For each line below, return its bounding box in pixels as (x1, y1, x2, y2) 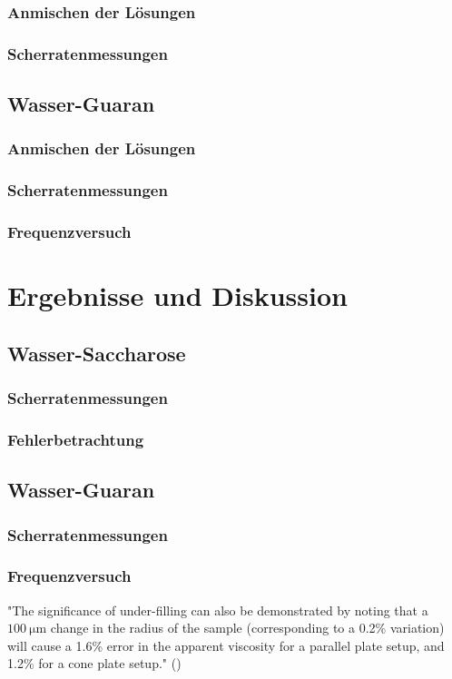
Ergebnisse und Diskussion (7, 277, 348, 314)
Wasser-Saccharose (7, 339, 186, 367)
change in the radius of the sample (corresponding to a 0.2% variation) (50, 618, 445, 637)
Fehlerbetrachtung (7, 428, 144, 450)
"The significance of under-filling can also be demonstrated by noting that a (7, 600, 428, 619)
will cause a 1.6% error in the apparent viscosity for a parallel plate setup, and (7, 635, 445, 654)
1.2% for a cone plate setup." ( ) (7, 654, 182, 673)
